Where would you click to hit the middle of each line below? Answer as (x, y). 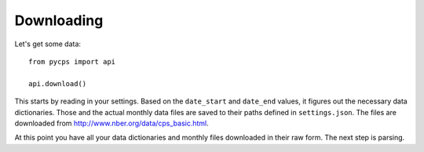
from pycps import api (72, 62)
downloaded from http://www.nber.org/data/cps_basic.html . (112, 123)
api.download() (58, 83)
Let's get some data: (48, 44)
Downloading (59, 20)
